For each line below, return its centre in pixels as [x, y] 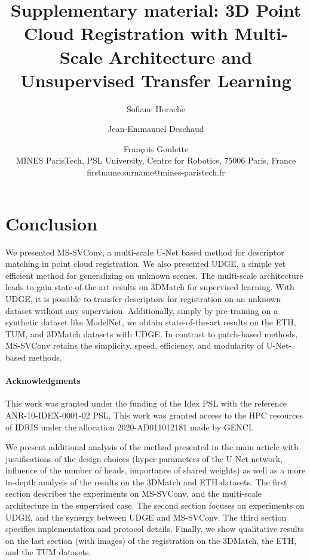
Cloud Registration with [126, 33]
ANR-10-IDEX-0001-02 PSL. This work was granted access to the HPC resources [154, 415]
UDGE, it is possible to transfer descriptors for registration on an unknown [143, 298]
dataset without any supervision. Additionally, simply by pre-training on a [142, 310]
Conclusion [52, 223]
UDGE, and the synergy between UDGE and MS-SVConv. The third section [146, 517]
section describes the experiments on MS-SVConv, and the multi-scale [133, 493]
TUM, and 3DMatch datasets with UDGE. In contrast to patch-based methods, [152, 333]
